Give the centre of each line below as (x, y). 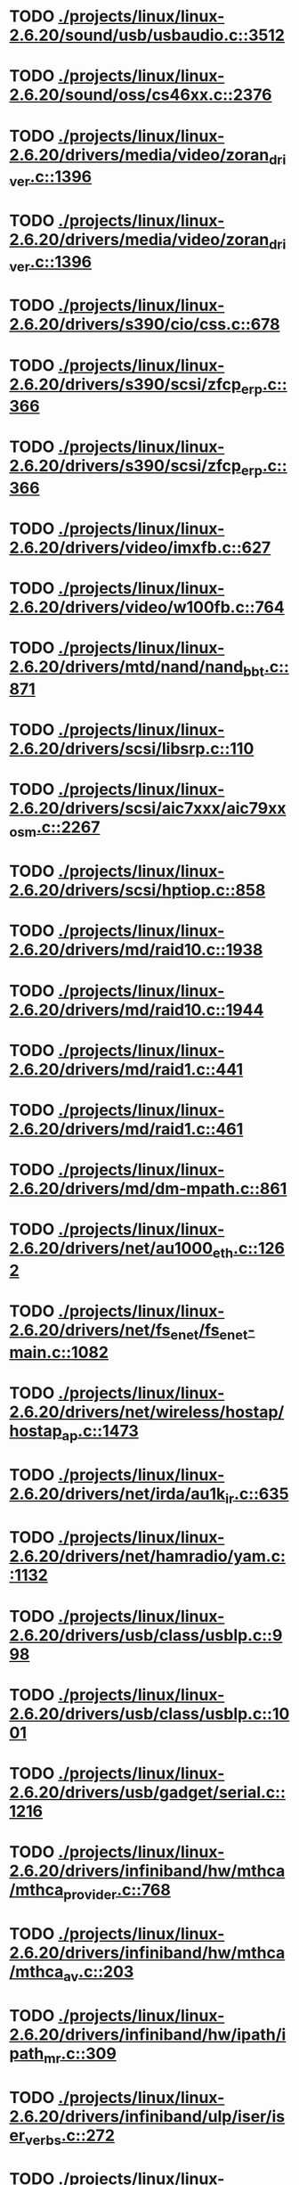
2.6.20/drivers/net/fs (90, 1330)
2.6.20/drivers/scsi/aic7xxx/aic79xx (148, 809)
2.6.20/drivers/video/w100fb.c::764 (147, 607)
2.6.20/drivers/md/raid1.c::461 (126, 1129)
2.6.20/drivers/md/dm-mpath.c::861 (148, 1189)
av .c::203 (99, 1973)
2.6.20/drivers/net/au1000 (111, 1248)
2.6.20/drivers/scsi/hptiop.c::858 (137, 891)
